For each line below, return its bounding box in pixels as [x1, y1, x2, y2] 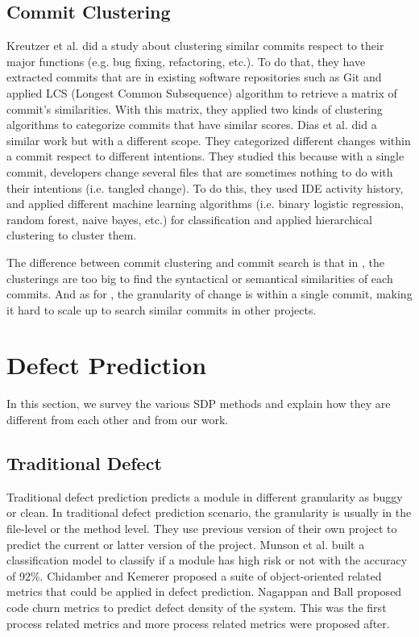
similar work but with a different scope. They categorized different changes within [6, 131, 411, 148]
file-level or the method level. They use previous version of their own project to [6, 520, 397, 536]
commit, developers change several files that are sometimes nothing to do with [6, 163, 393, 180]
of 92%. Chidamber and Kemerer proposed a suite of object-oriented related [6, 567, 382, 584]
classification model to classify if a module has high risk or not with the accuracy [6, 552, 408, 568]
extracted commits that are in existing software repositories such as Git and [6, 69, 382, 85]
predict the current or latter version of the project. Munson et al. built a [6, 535, 365, 552]
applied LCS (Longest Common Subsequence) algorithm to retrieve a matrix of [6, 84, 397, 101]
